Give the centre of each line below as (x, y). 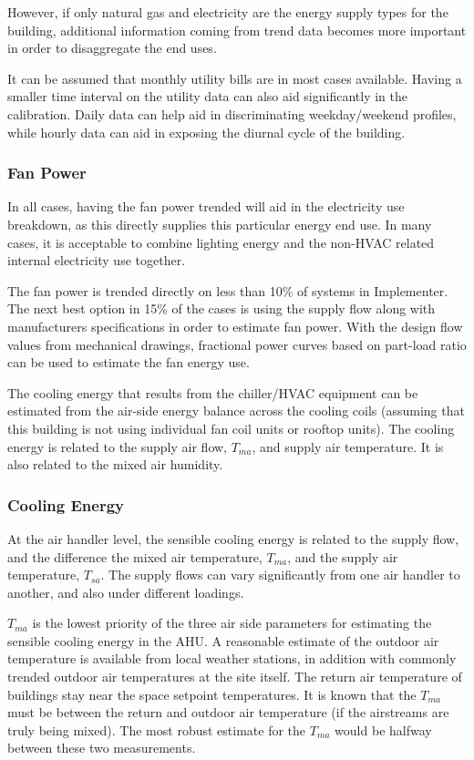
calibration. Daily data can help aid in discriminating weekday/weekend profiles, (232, 113)
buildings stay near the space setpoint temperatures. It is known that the (212, 694)
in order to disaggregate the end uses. (112, 48)
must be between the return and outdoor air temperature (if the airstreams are (228, 712)
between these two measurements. (102, 748)
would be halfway (383, 729)
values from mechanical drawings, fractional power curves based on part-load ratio (237, 344)
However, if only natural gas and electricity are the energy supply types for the (228, 12)
